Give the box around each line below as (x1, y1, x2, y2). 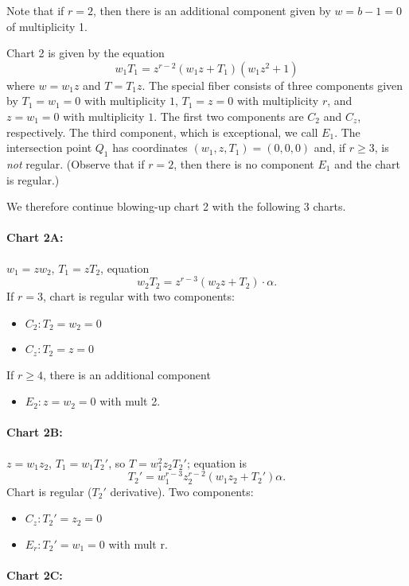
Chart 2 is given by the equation (6, 45, 165, 61)
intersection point (6, 139, 92, 156)
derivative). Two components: (110, 483, 254, 499)
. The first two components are (154, 107, 304, 124)
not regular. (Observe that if (6, 155, 145, 172)
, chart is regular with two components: (42, 288, 235, 305)
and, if (314, 139, 346, 156)
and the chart (334, 155, 401, 172)
